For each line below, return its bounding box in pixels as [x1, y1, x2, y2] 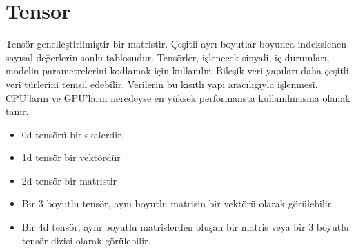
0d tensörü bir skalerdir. [21, 127, 124, 141]
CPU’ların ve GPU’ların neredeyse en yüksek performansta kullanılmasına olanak [6, 90, 350, 105]
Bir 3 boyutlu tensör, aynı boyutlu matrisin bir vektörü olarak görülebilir [21, 196, 332, 211]
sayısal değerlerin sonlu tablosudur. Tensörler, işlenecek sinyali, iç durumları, [6, 50, 330, 64]
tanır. [6, 104, 29, 118]
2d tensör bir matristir [21, 173, 117, 187]
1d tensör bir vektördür [21, 150, 121, 165]
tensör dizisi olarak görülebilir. [21, 233, 151, 247]
